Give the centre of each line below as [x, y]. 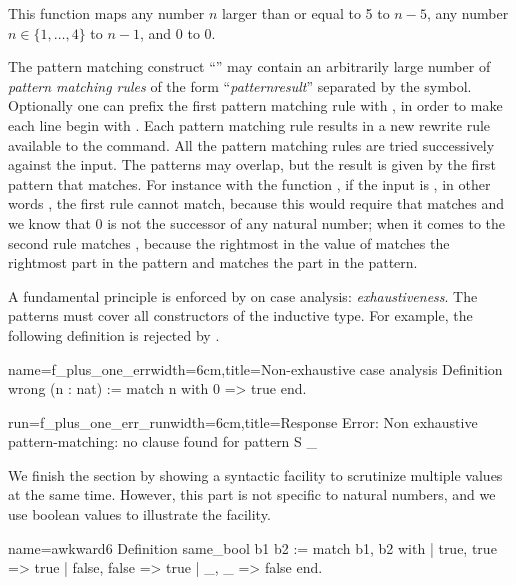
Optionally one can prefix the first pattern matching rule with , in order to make [255, 105]
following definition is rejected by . [114, 334]
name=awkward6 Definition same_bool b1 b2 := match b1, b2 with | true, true [252, 547]
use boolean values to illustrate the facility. [139, 514]
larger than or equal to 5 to [305, 13]
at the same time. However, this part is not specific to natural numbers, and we [252, 494]
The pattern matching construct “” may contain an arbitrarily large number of [249, 66]
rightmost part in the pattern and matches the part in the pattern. [213, 262]
